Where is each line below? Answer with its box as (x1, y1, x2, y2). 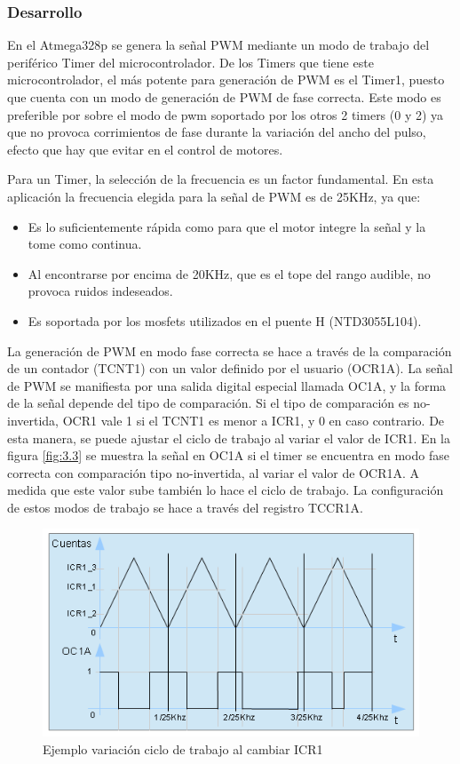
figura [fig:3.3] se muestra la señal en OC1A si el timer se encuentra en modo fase (7, 446, 449, 465)
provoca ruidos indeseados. (28, 282, 173, 300)
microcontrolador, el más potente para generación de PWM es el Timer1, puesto (7, 70, 445, 89)
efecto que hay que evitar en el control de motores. (7, 139, 283, 158)
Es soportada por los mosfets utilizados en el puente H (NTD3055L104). (28, 311, 422, 330)
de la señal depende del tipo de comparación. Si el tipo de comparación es (7, 394, 409, 412)
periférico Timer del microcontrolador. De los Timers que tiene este (7, 52, 374, 71)
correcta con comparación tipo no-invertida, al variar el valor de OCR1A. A (7, 463, 420, 481)
